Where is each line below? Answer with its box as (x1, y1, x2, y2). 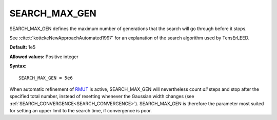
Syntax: (9, 63, 27, 69)
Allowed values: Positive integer (9, 54, 79, 60)
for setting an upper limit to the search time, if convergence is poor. (9, 108, 152, 114)
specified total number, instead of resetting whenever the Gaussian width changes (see (9, 93, 194, 100)
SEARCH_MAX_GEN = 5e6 (18, 75, 73, 81)
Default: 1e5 (9, 44, 36, 51)
